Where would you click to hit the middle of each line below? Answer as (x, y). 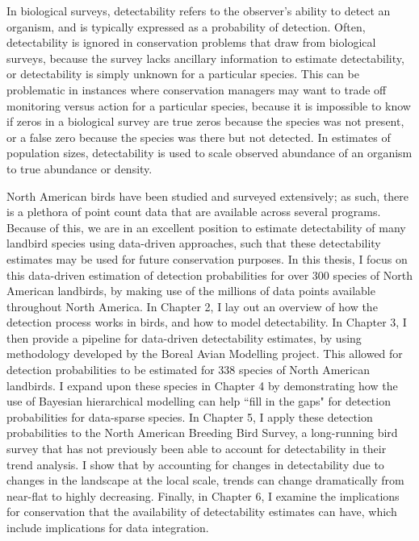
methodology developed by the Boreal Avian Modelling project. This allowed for (205, 354)
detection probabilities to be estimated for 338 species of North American (189, 370)
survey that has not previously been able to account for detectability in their (197, 449)
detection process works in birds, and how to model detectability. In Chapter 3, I (207, 322)
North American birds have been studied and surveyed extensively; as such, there (208, 196)
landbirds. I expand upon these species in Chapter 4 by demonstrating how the (202, 385)
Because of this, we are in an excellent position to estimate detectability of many (206, 227)
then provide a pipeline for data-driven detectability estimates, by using (184, 337)
